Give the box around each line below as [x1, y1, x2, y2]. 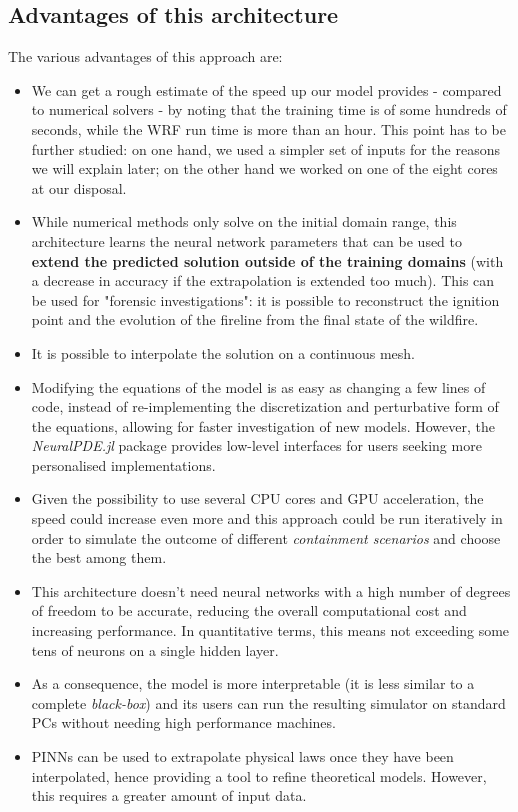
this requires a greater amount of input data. [31, 785, 307, 806]
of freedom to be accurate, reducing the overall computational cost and [31, 600, 467, 621]
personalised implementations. [31, 454, 216, 475]
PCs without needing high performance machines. [31, 712, 336, 733]
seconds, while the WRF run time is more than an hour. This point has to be [31, 118, 506, 139]
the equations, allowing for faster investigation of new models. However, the [31, 415, 495, 436]
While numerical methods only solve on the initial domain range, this [31, 211, 457, 232]
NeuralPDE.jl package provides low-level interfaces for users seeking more [31, 435, 482, 456]
